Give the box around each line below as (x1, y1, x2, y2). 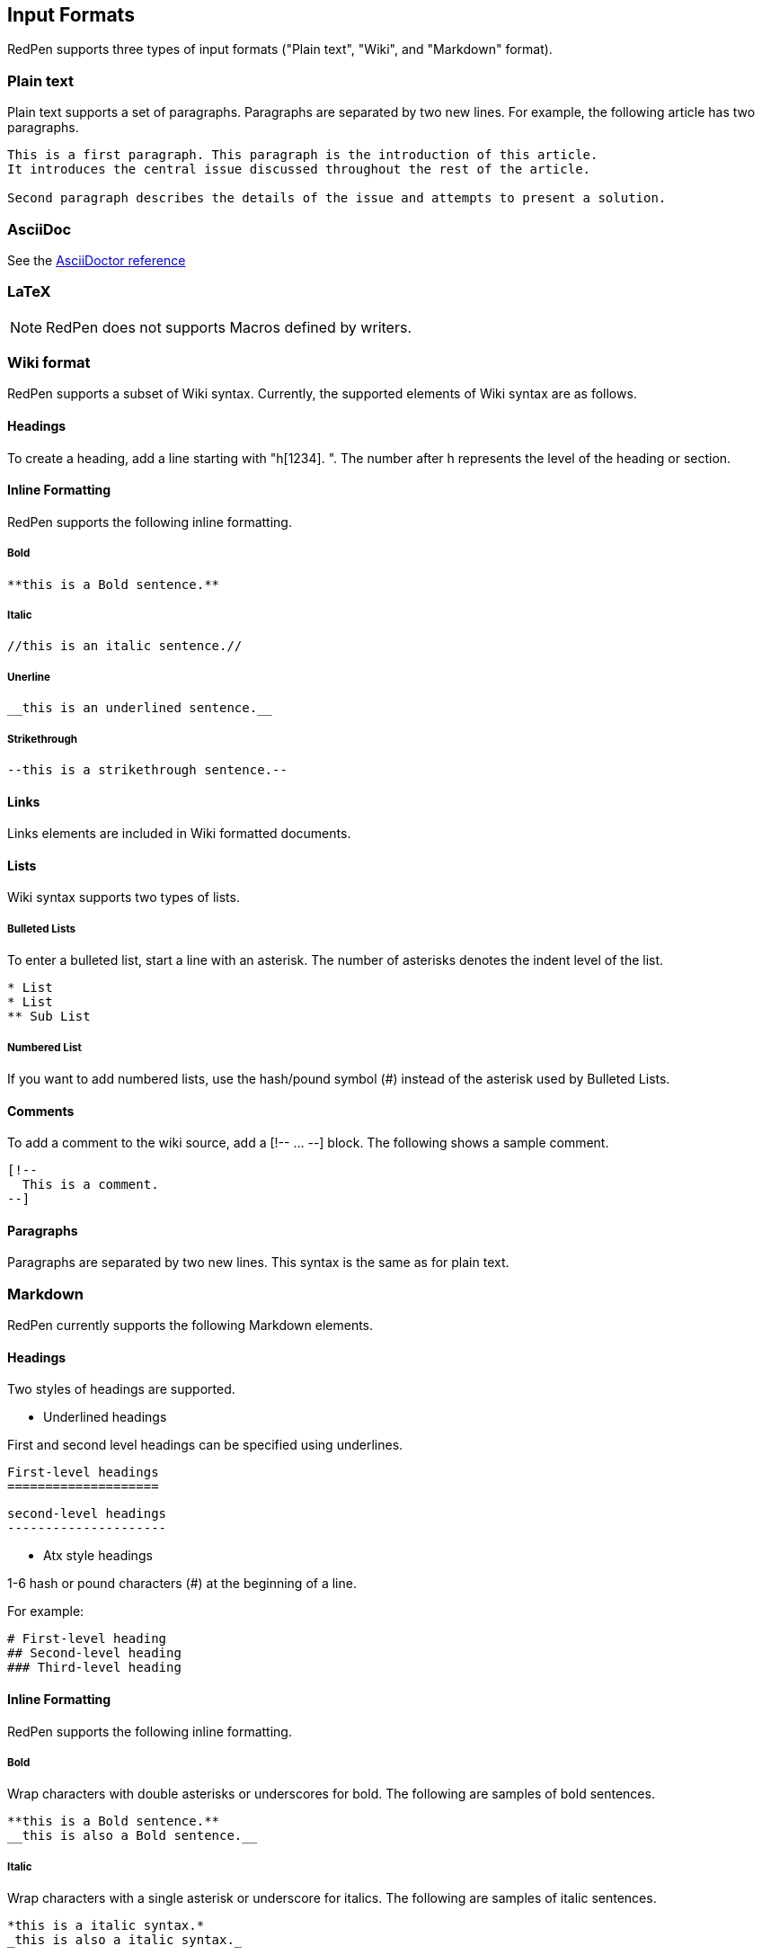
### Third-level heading (7, 1660, 182, 1675)
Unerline (7, 670, 50, 683)
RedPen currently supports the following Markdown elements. (7, 1317, 374, 1334)
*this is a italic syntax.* (7, 1918, 205, 1933)
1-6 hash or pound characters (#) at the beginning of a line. (7, 1576, 357, 1592)
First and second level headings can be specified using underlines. (7, 1437, 403, 1453)
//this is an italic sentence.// (7, 638, 243, 654)
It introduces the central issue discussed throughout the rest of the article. (7, 162, 591, 177)
